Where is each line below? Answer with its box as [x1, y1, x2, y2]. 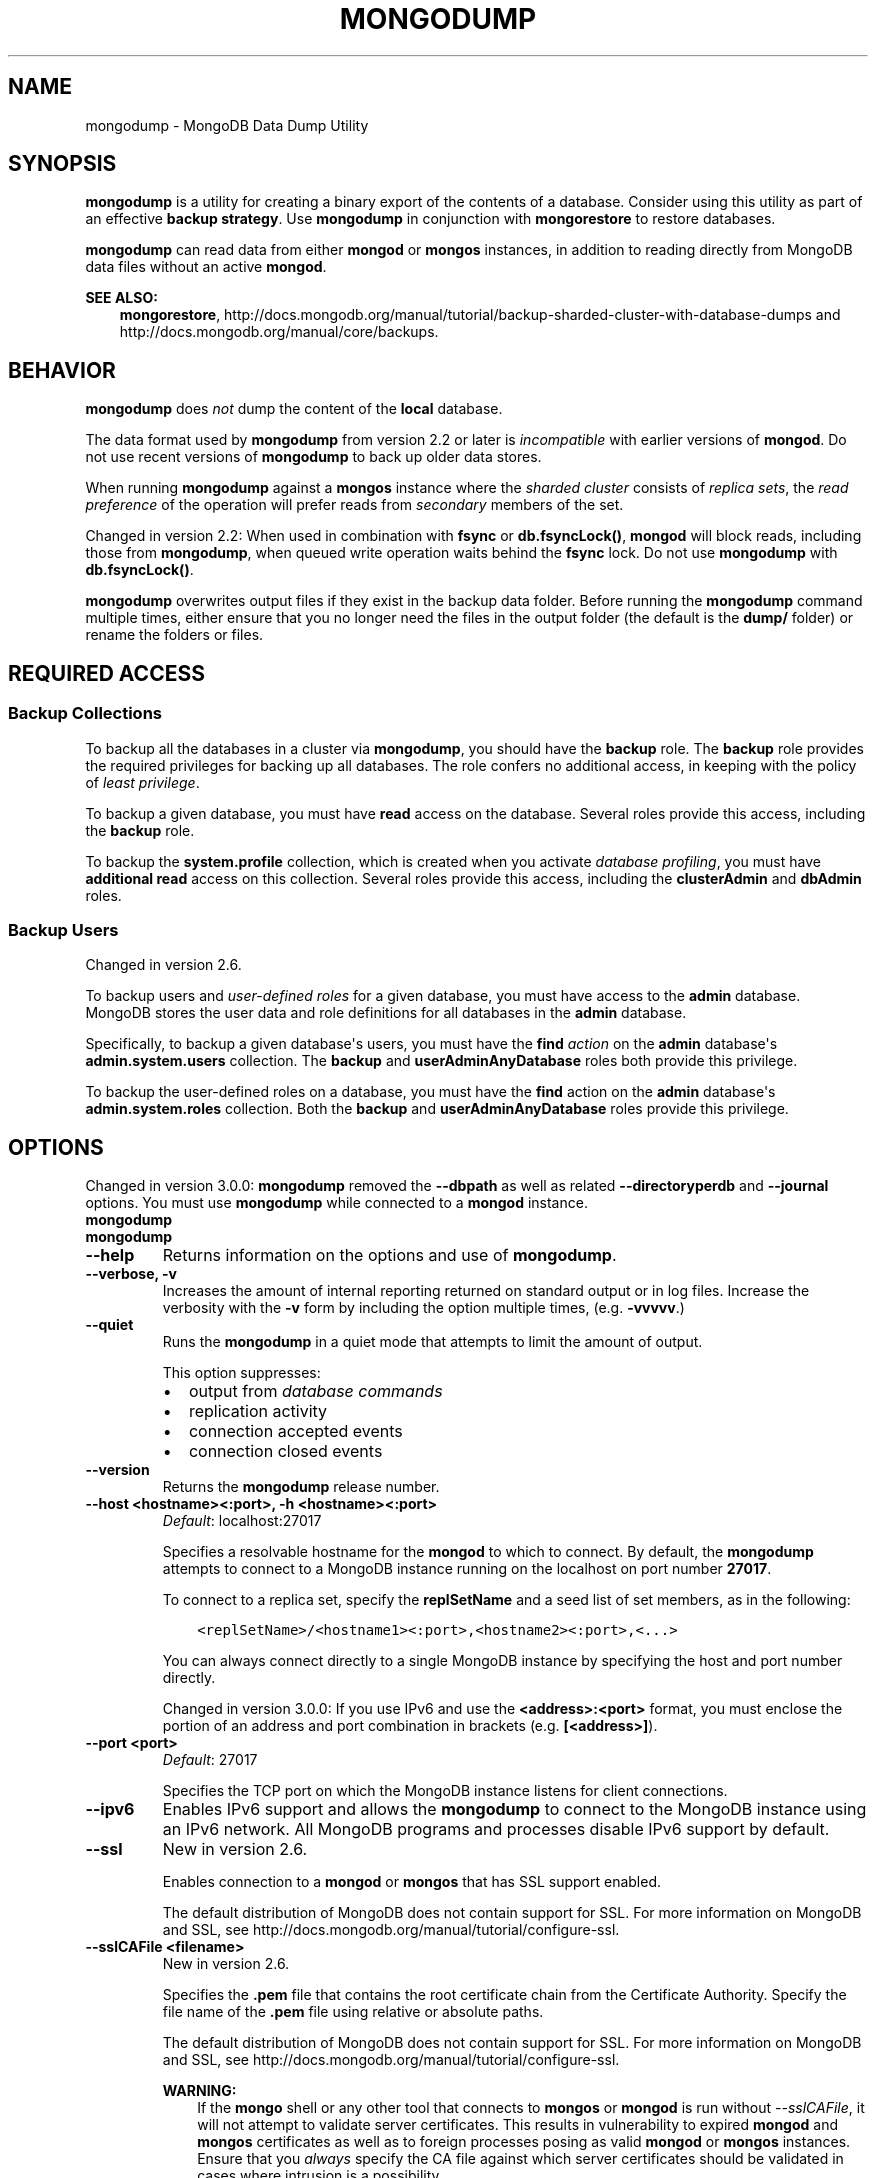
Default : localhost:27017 [162, 1512, 322, 1530]
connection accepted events [188, 1421, 403, 1442]
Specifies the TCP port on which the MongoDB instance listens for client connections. [162, 1782, 728, 1800]
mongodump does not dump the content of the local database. [85, 400, 503, 418]
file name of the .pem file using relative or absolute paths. [162, 2003, 544, 2021]
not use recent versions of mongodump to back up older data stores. [85, 448, 542, 466]
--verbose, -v [85, 1265, 177, 1283]
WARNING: [162, 2082, 237, 2100]
